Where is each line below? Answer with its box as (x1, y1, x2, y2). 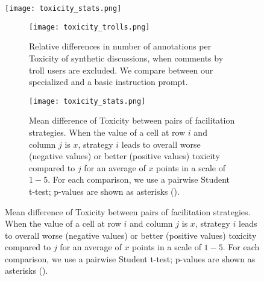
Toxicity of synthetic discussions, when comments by (29, 51, 224, 64)
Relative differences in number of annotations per (29, 40, 212, 52)
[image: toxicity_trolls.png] (29, 22, 150, 31)
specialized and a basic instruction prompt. (29, 75, 188, 88)
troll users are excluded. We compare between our (29, 63, 213, 76)
